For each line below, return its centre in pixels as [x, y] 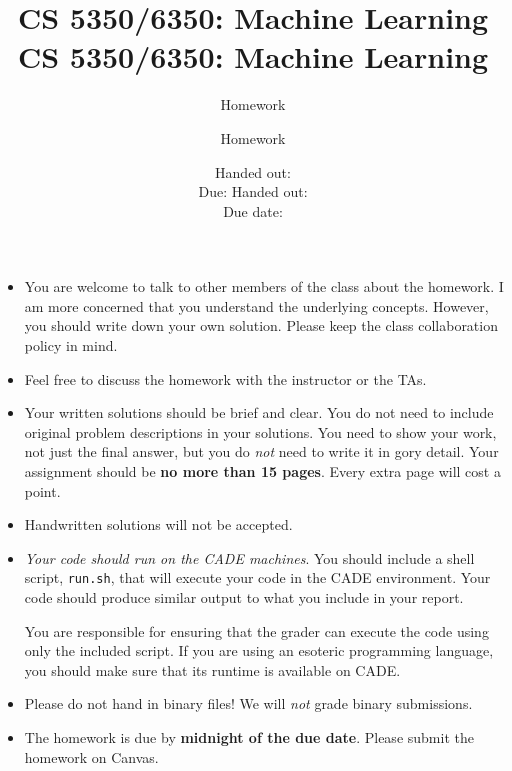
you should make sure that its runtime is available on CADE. [212, 669]
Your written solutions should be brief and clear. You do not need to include [259, 412]
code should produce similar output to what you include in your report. [244, 597]
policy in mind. [71, 345]
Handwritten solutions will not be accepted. [158, 524]
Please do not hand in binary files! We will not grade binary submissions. [248, 703]
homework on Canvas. [91, 756]
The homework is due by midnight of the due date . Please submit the [249, 737]
